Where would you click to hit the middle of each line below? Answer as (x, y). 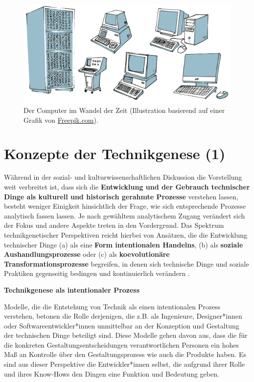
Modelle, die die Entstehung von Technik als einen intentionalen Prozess (112, 306)
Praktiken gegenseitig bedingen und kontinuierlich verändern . (97, 273)
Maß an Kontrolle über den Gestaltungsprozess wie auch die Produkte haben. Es (125, 354)
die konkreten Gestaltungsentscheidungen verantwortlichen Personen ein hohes (121, 344)
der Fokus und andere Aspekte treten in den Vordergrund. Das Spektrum (114, 225)
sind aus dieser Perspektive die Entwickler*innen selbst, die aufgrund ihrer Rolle (125, 364)
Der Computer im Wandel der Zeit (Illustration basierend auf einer (124, 110)
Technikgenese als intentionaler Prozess (72, 289)
